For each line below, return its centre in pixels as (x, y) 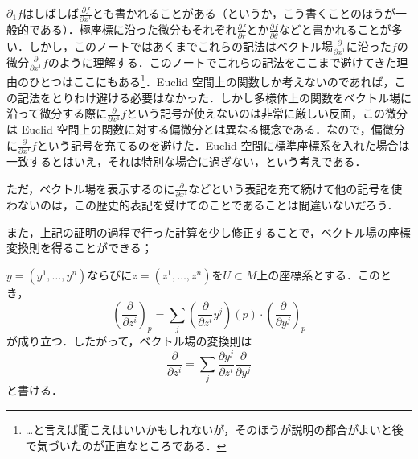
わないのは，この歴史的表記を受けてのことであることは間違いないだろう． (203, 205)
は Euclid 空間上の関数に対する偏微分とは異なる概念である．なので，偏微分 (206, 129)
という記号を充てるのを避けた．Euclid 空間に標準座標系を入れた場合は (223, 145)
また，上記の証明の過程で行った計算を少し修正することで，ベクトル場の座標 (209, 232)
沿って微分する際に (57, 113)
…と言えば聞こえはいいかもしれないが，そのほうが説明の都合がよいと (209, 429)
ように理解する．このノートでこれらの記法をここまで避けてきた (228, 62)
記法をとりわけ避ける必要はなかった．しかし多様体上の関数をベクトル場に (214, 97)
